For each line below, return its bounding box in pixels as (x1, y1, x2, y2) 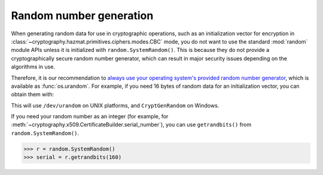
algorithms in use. (11, 63, 55, 70)
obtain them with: (11, 91, 54, 98)
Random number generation (11, 9, 154, 22)
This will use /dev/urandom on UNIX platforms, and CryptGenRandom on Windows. (11, 102, 220, 109)
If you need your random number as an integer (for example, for (11, 113, 169, 120)
